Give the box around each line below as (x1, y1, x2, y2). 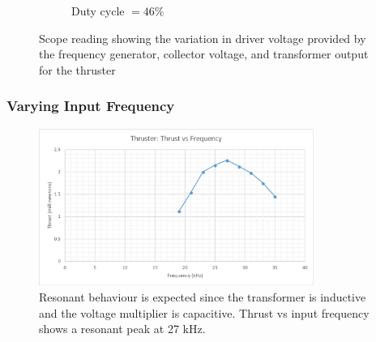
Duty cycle (71, 2, 125, 19)
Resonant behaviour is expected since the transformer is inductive (39, 288, 366, 305)
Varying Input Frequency (6, 96, 175, 116)
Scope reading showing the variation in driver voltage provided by (39, 29, 366, 46)
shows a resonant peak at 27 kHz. (39, 320, 206, 337)
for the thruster (39, 61, 116, 78)
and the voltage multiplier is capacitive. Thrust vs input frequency (39, 304, 370, 321)
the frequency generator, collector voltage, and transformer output (39, 45, 369, 62)
